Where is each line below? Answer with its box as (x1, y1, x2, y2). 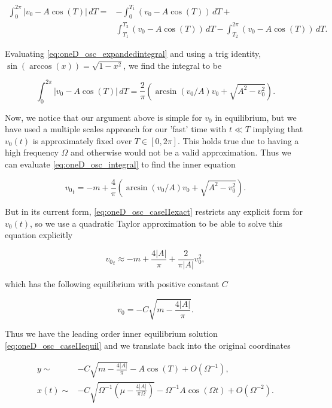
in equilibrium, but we (215, 111, 297, 123)
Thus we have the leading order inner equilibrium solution (5, 327, 218, 339)
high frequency (5, 146, 59, 159)
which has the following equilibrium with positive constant (5, 277, 220, 290)
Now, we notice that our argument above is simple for (5, 111, 202, 123)
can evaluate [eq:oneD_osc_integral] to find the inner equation (5, 157, 236, 170)
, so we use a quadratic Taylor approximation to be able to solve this (30, 217, 282, 229)
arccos (29, 62, 52, 71)
